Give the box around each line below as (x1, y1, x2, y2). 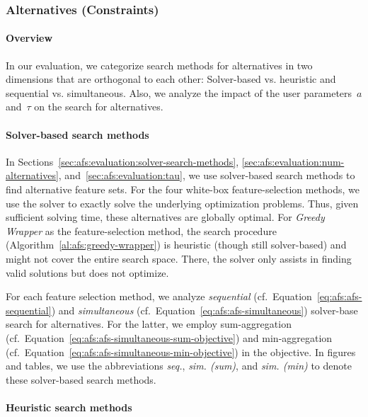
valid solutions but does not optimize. (6, 265, 169, 280)
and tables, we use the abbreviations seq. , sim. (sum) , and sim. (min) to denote (6, 358, 352, 373)
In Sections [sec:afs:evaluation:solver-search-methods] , (6, 154, 239, 168)
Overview (6, 30, 53, 45)
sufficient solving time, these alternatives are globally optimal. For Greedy (6, 210, 325, 224)
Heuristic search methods (6, 399, 132, 414)
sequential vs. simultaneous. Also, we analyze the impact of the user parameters (6, 85, 352, 100)
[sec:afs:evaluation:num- (241, 154, 345, 168)
